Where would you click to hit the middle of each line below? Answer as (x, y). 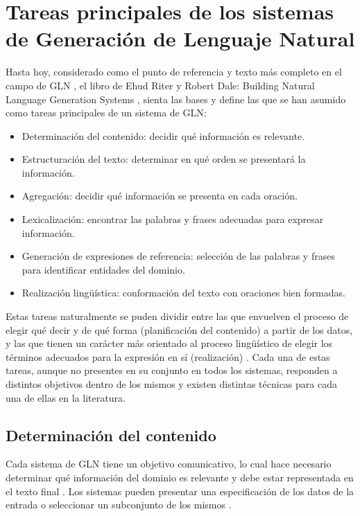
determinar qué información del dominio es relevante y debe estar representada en (180, 477)
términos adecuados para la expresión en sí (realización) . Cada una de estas (168, 356)
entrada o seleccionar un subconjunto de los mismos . (119, 505)
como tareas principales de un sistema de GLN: (106, 113)
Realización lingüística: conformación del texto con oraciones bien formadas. (183, 293)
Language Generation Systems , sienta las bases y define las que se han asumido (176, 99)
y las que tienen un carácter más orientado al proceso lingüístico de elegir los (169, 343)
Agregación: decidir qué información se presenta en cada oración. (160, 196)
